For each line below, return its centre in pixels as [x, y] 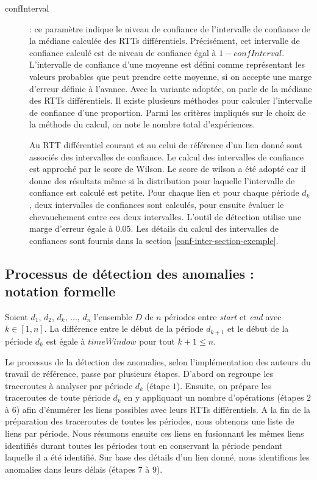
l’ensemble [113, 316]
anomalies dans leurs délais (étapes [70, 469]
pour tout [157, 341]
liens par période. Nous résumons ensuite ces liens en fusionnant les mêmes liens [155, 433]
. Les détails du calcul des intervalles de [205, 228]
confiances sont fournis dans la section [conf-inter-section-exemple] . [154, 240]
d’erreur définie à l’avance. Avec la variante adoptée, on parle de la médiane [171, 88]
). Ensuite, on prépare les [224, 385]
